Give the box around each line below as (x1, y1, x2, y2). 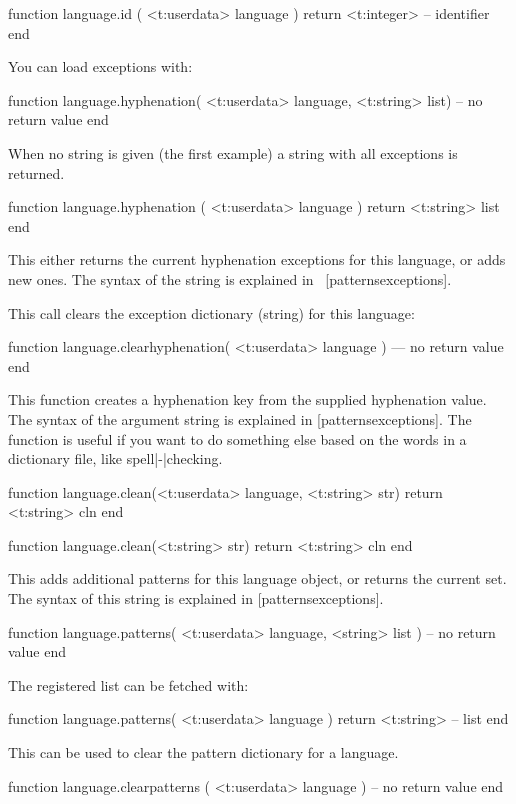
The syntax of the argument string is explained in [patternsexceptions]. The (8, 408, 472, 429)
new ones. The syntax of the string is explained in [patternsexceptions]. (8, 268, 452, 289)
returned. (8, 162, 65, 183)
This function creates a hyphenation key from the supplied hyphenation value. (8, 389, 487, 410)
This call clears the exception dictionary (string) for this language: (8, 302, 415, 323)
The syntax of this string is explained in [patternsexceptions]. (8, 588, 384, 609)
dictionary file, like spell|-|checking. (8, 448, 223, 469)
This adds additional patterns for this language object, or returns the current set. (8, 568, 507, 589)
